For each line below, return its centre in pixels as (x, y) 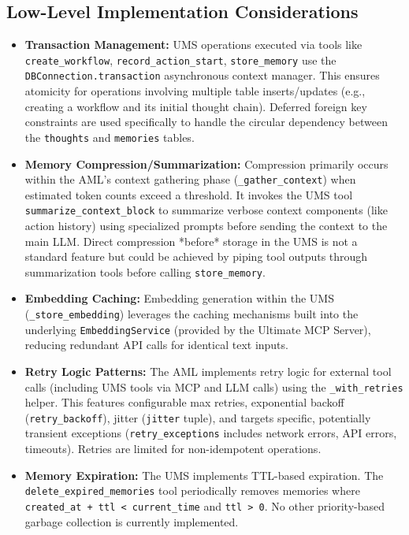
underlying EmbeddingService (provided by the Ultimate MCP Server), (198, 329)
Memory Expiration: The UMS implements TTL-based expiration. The (204, 475)
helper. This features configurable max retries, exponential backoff (184, 402)
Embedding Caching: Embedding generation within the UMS (179, 298)
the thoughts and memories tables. (110, 137)
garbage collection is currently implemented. (132, 521)
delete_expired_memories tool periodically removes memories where (192, 490)
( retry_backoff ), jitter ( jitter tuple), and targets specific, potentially (198, 417)
